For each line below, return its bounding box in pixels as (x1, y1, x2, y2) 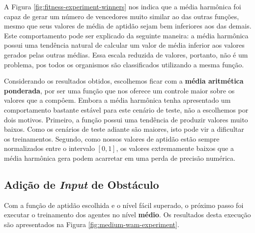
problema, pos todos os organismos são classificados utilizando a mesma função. (4, 59, 244, 69)
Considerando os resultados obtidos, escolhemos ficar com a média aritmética (4, 76, 244, 86)
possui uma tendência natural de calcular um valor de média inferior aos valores (4, 40, 245, 50)
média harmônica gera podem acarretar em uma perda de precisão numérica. (4, 152, 235, 163)
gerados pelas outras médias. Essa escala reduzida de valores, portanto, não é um (4, 49, 248, 59)
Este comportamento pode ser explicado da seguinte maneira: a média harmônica (4, 30, 249, 40)
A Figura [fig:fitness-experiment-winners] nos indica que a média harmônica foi (4, 1, 241, 11)
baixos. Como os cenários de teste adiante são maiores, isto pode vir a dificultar (4, 124, 244, 134)
